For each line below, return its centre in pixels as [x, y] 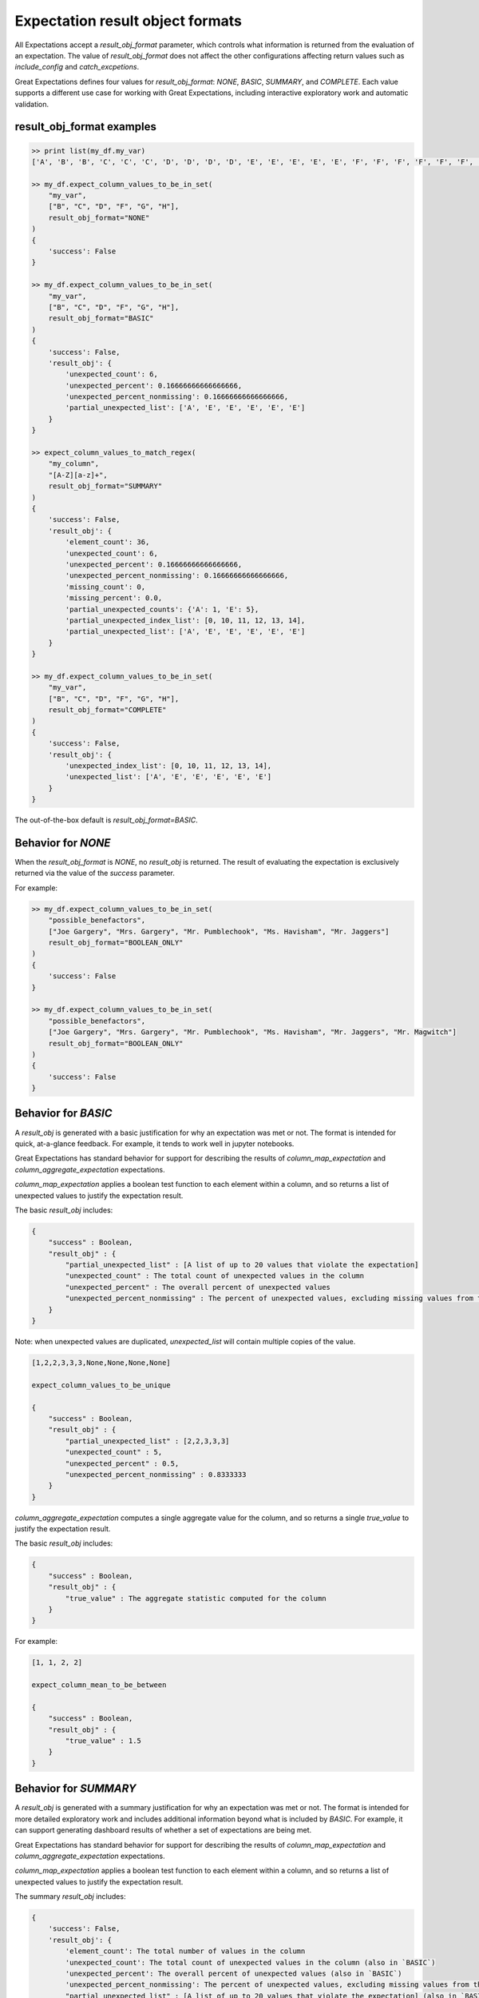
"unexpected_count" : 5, [114, 1452]
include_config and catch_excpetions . [77, 67]
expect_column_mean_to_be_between [99, 1685]
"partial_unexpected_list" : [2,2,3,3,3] [147, 1441]
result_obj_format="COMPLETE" [107, 710]
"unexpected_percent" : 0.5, [122, 1463]
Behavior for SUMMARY [75, 1789]
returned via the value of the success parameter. [95, 873]
